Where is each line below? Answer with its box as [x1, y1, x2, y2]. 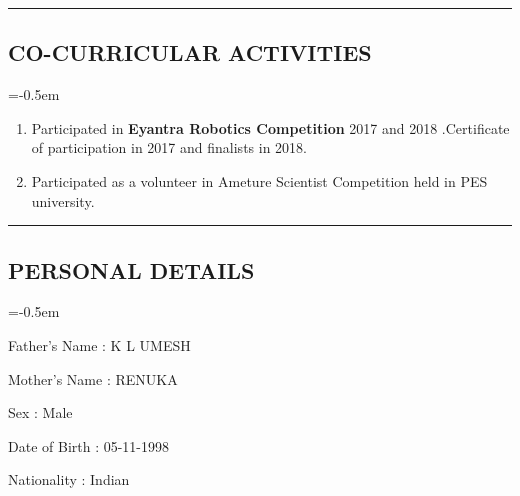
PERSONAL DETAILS [8, 254, 255, 285]
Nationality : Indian [8, 469, 130, 490]
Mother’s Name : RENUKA [8, 368, 178, 389]
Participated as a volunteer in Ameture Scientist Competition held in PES [31, 170, 488, 191]
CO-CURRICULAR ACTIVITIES [8, 37, 372, 68]
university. [31, 190, 95, 211]
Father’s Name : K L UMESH [8, 334, 191, 355]
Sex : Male [8, 402, 73, 423]
